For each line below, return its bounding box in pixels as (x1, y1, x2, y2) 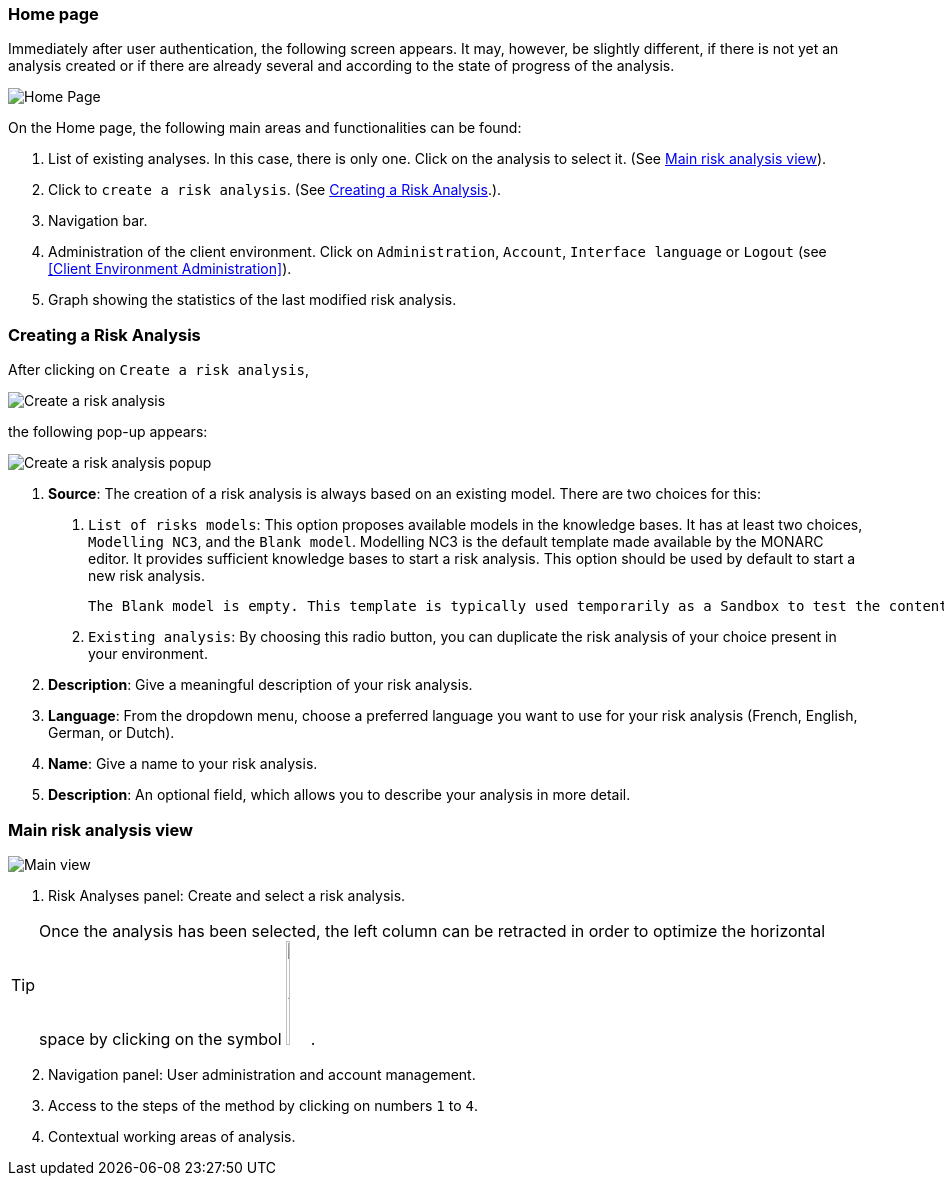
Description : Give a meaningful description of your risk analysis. (48, 676, 473, 694)
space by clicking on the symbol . (39, 1028, 316, 1049)
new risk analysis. (88, 567, 205, 585)
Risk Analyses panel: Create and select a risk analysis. (48, 886, 406, 904)
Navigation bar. (48, 212, 148, 230)
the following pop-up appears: (8, 423, 208, 441)
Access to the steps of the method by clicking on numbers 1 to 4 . (48, 1096, 478, 1114)
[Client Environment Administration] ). (48, 260, 292, 278)
